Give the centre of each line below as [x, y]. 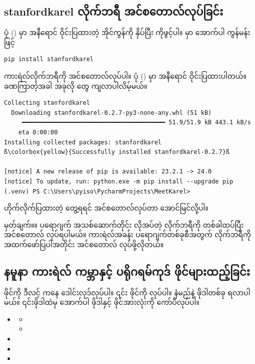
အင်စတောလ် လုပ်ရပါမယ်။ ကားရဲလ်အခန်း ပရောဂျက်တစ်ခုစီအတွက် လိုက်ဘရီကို [127, 234]
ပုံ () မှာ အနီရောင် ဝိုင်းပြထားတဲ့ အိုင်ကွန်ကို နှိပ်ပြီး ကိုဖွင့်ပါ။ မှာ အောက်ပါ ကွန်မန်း [127, 32]
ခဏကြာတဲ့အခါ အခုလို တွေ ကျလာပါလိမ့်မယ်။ [76, 85]
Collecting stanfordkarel [47, 103]
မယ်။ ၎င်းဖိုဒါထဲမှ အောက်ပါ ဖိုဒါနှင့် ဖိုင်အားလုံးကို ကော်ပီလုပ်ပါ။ [102, 302]
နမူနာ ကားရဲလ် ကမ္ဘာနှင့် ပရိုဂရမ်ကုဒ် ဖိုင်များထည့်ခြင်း [127, 271]
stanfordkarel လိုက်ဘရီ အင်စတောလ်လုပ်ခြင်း [114, 11]
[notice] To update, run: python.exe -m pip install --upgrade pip [119, 181]
